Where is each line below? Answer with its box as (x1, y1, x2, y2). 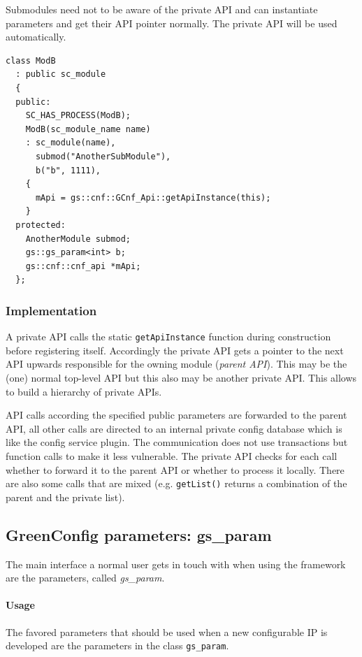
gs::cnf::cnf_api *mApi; (25, 261, 141, 271)
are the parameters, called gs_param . (6, 570, 165, 585)
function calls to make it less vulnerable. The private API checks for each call (6, 448, 338, 463)
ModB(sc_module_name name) (25, 124, 151, 134)
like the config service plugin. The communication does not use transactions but (6, 435, 348, 449)
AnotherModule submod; (25, 233, 131, 244)
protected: (15, 219, 66, 230)
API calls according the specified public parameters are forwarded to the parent (6, 407, 347, 422)
